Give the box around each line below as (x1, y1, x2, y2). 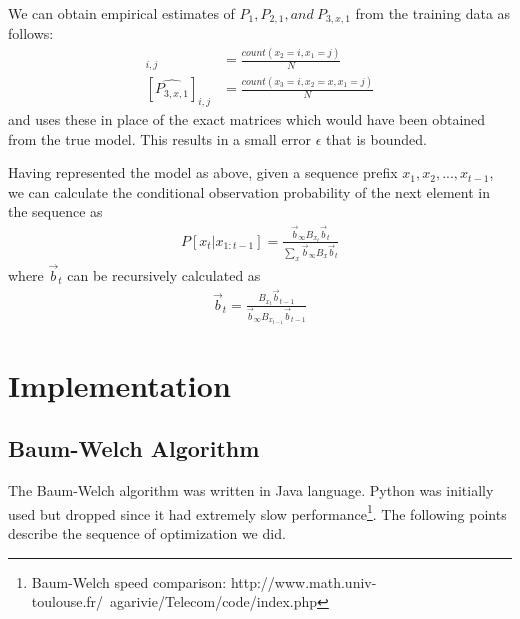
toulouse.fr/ (31, 591, 104, 612)
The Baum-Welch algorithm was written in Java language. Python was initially (8, 480, 494, 501)
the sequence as (8, 201, 103, 222)
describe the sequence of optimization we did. (8, 523, 286, 544)
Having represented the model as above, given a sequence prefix (8, 162, 398, 183)
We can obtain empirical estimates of (8, 3, 235, 23)
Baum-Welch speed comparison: (31, 571, 227, 592)
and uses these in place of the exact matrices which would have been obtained (8, 108, 486, 129)
